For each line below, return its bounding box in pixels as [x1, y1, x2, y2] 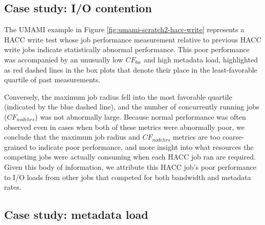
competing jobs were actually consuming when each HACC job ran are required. [4, 151, 256, 162]
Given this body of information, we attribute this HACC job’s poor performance [4, 161, 256, 172]
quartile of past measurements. [4, 74, 101, 85]
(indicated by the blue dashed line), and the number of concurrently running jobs [4, 101, 259, 112]
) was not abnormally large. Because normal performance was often [35, 111, 246, 122]
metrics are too [172, 131, 220, 142]
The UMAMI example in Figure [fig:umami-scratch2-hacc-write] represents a [4, 24, 245, 35]
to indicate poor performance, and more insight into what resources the [29, 141, 254, 152]
